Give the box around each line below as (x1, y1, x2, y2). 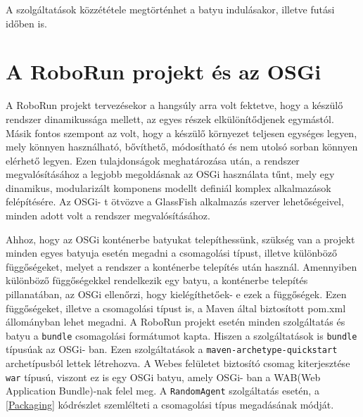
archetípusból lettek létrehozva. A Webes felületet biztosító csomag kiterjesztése (6, 356, 350, 371)
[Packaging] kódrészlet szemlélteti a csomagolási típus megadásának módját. (6, 397, 334, 412)
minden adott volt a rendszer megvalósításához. (6, 208, 210, 223)
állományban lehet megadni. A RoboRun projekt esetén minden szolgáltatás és (6, 314, 345, 329)
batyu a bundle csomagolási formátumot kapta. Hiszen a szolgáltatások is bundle (6, 328, 357, 342)
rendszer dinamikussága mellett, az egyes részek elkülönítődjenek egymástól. (6, 111, 334, 126)
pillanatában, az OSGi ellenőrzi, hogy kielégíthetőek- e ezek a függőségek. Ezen (6, 287, 347, 302)
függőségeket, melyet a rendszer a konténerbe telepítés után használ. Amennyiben (6, 259, 357, 274)
